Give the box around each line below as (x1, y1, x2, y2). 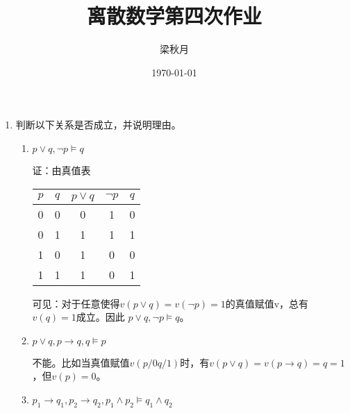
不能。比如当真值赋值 (32, 355, 130, 369)
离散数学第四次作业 (86, 1, 262, 30)
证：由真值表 (32, 162, 91, 177)
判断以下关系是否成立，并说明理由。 (15, 117, 181, 132)
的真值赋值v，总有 (225, 296, 309, 310)
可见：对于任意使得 (32, 296, 120, 310)
